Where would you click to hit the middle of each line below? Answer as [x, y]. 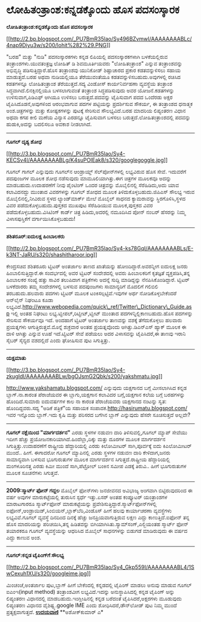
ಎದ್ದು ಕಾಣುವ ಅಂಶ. [24, 537]
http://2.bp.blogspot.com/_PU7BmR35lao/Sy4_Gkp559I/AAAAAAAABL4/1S [102, 567]
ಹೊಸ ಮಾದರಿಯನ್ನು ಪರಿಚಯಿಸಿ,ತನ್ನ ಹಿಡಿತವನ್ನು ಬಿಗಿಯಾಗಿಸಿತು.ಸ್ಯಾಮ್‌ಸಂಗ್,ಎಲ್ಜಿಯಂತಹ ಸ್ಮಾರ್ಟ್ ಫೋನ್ [97, 524]
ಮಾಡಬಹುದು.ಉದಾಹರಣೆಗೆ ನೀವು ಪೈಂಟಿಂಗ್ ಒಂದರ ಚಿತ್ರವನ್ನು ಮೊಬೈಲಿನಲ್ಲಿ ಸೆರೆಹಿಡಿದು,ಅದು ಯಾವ [93, 185]
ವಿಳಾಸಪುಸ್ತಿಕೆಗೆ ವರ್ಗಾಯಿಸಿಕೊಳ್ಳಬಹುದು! [41, 219]
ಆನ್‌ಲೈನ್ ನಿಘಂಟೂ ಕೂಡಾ [30, 300]
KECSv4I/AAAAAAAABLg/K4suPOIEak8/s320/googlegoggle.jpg [85, 160]
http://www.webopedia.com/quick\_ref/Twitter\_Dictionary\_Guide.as [107, 307]
